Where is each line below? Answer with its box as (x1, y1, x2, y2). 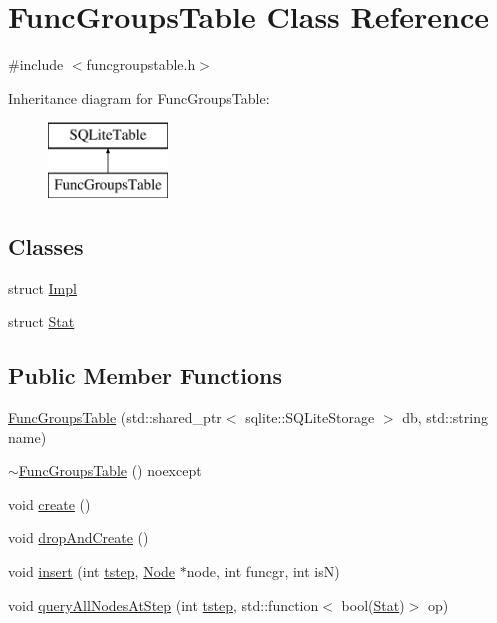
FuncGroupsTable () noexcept (18, 460, 202, 481)
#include (8, 54, 64, 75)
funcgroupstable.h (86, 54, 196, 75)
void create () (8, 493, 91, 514)
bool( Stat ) (341, 594, 405, 615)
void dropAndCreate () (8, 527, 149, 548)
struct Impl (8, 277, 77, 298)
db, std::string (402, 407, 488, 428)
